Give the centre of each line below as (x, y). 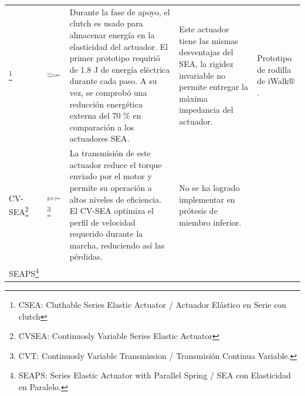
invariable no (202, 75)
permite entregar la (213, 87)
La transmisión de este (110, 153)
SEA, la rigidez (206, 63)
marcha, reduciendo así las (117, 245)
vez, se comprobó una (108, 92)
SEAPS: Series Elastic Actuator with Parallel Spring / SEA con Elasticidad (155, 375)
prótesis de (198, 211)
